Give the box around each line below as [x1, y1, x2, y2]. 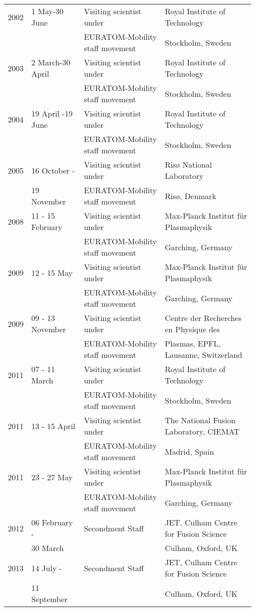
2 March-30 [31, 57, 71, 68]
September [31, 593, 68, 605]
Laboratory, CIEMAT [165, 426, 240, 437]
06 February [31, 517, 73, 528]
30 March [31, 542, 64, 553]
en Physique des [165, 323, 220, 335]
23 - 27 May [31, 471, 73, 483]
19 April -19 [31, 108, 73, 119]
